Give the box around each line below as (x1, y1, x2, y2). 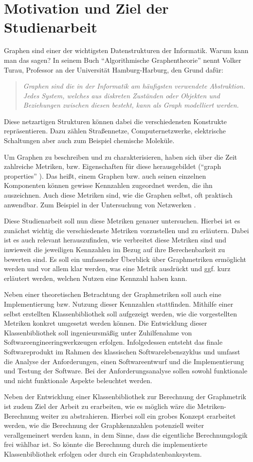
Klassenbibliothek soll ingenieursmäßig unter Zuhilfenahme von (4, 327, 192, 337)
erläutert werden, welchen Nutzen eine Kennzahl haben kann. (4, 273, 187, 283)
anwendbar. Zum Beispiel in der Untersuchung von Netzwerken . (4, 199, 196, 209)
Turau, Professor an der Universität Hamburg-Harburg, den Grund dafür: (4, 64, 223, 74)
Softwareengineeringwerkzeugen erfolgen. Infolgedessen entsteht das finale (4, 337, 223, 347)
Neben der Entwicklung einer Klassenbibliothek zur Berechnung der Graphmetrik (4, 391, 246, 402)
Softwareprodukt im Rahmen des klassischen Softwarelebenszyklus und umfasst (4, 346, 240, 356)
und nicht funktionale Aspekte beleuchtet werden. (4, 375, 152, 385)
